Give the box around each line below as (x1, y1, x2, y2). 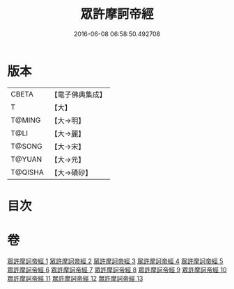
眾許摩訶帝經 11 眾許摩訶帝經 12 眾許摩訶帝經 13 (7, 274, 143, 282)
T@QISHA (10, 167, 44, 177)
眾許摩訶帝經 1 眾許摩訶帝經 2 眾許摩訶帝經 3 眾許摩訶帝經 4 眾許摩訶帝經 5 (7, 256, 224, 265)
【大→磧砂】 (50, 167, 93, 177)
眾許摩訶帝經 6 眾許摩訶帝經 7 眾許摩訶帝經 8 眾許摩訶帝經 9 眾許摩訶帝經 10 (7, 265, 227, 274)
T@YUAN (10, 154, 42, 164)
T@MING (10, 115, 41, 125)
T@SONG (10, 141, 43, 151)
